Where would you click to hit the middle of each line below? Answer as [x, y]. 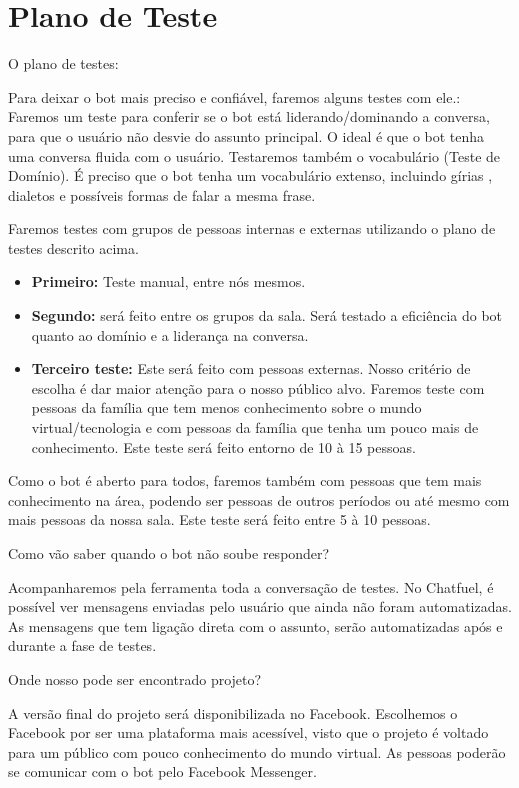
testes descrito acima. [73, 247]
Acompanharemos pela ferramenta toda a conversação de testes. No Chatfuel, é [251, 586]
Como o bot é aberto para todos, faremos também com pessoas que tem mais [245, 480]
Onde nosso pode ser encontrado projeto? [135, 678]
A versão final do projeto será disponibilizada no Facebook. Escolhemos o [233, 712]
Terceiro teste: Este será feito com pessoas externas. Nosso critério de [251, 368]
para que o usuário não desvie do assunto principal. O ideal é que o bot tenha [246, 135]
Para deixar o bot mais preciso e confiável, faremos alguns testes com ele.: [234, 96]
